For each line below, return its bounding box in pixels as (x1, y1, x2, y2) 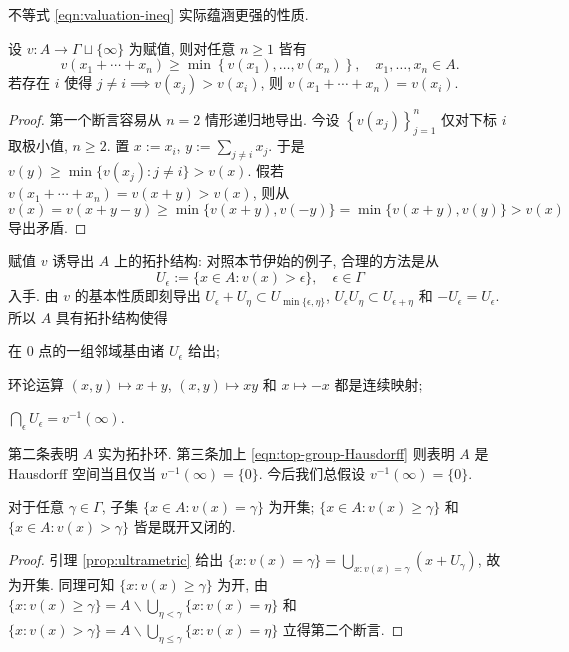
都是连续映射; (334, 373, 423, 394)
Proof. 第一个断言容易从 (8, 108, 162, 129)
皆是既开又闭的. (133, 515, 236, 536)
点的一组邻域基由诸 (38, 340, 165, 361)
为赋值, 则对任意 (128, 37, 236, 58)
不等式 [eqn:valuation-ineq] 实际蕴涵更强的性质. (8, 4, 309, 24)
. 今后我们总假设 (258, 462, 366, 483)
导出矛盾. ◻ (8, 216, 87, 237)
